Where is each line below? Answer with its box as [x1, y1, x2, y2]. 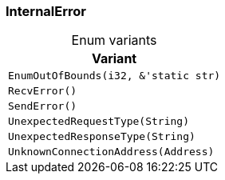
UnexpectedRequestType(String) [8, 115, 189, 128]
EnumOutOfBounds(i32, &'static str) [8, 70, 221, 82]
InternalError [6, 3, 86, 19]
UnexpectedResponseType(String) [8, 130, 195, 143]
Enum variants [71, 32, 157, 49]
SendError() [8, 100, 77, 113]
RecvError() [8, 85, 77, 98]
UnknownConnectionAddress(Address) [8, 146, 215, 158]
